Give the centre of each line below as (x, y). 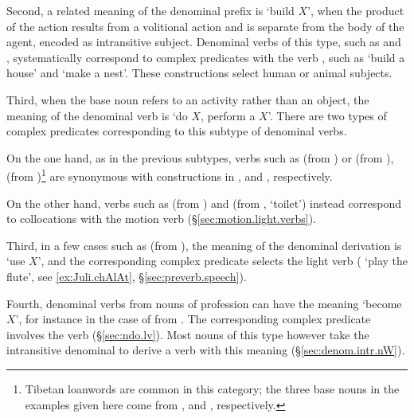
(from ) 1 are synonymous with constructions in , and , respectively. (170, 175)
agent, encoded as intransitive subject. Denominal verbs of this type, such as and (204, 42)
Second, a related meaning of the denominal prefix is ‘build (150, 10)
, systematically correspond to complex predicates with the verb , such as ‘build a (206, 57)
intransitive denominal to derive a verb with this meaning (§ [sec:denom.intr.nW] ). (206, 350)
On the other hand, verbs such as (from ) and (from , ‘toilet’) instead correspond (204, 203)
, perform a (228, 115)
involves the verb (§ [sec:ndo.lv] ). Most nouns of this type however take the (188, 334)
